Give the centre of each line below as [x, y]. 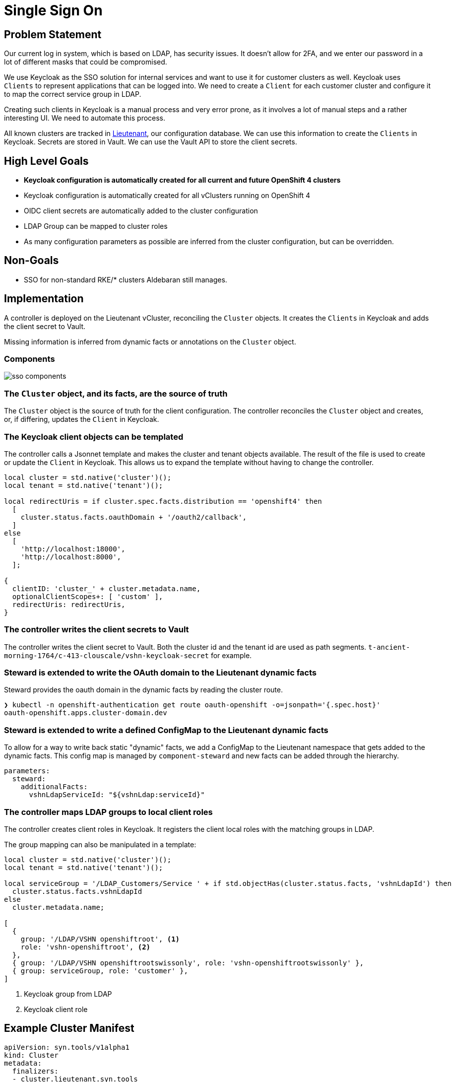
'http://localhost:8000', [71, 557]
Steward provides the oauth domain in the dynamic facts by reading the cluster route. [143, 690]
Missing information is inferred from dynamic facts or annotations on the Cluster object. [150, 341]
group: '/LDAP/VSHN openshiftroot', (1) [100, 939]
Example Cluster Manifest [69, 1028]
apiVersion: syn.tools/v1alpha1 [67, 1047]
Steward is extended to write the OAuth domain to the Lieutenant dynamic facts [160, 673]
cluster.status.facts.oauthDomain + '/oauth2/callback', [133, 517]
